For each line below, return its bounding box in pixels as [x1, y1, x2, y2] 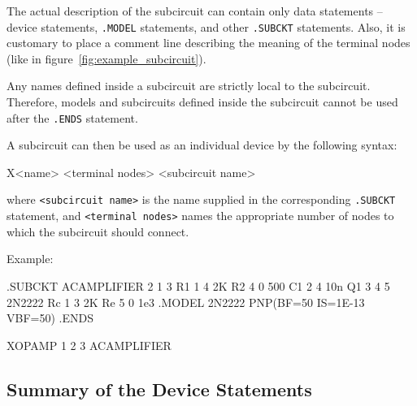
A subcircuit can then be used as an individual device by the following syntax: [7, 136, 397, 153]
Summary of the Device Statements [7, 376, 312, 401]
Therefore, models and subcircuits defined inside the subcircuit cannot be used [7, 93, 398, 110]
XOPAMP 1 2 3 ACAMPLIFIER [7, 336, 172, 353]
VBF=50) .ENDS [7, 309, 93, 326]
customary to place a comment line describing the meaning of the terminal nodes [7, 34, 410, 51]
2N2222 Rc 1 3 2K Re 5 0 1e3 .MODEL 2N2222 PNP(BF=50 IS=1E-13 [7, 293, 365, 310]
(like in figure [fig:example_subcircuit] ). [7, 50, 206, 67]
